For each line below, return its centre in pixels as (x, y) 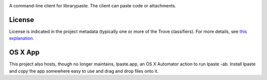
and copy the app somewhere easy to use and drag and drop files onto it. (84, 71)
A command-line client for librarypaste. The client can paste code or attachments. (93, 6)
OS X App (24, 52)
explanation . (22, 38)
